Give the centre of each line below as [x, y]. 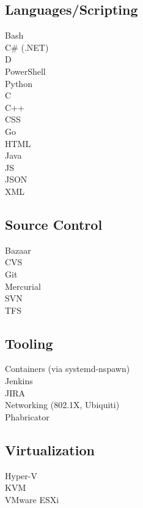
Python [19, 83]
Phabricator [27, 416]
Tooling [29, 343]
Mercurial [23, 286]
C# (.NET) [27, 47]
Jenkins [19, 381]
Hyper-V [21, 475]
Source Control [54, 224]
